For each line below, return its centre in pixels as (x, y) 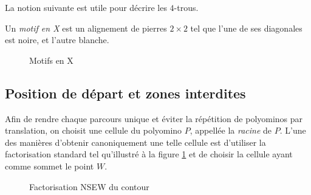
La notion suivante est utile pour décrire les (86, 7)
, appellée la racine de (231, 130)
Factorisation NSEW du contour (89, 186)
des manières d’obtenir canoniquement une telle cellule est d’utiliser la (135, 142)
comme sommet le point (50, 166)
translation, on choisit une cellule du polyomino (94, 130)
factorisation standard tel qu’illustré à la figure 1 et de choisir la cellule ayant (149, 154)
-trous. (186, 7)
